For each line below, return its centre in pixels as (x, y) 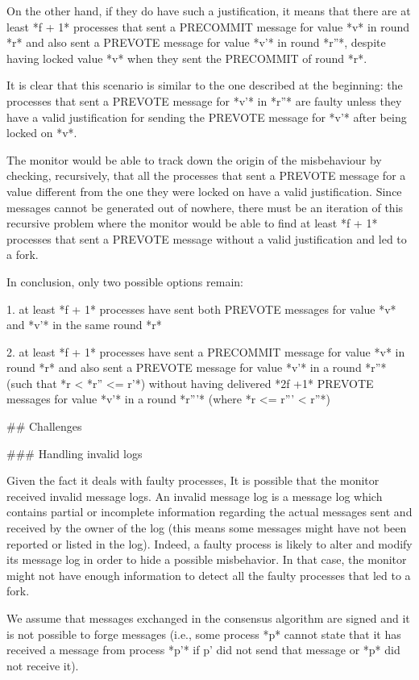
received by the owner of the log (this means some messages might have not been (207, 528)
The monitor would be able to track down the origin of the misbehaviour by (194, 159)
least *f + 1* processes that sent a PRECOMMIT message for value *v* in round (208, 26)
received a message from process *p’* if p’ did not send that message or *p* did (203, 650)
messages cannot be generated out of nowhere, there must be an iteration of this (205, 207)
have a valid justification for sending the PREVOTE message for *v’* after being (207, 117)
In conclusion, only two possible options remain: (125, 281)
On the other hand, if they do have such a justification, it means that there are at (209, 10)
